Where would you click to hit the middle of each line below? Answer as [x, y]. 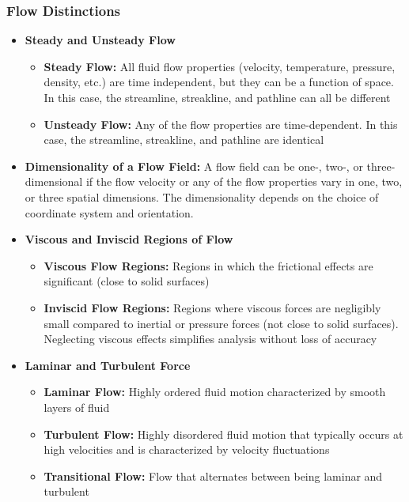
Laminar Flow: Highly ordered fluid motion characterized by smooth [215, 392]
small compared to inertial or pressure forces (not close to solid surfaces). [221, 323]
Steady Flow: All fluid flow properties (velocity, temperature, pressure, [220, 66]
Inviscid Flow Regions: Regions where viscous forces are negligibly [212, 307]
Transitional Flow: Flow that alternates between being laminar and [213, 476]
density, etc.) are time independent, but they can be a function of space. [219, 82]
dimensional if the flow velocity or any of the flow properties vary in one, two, [214, 181]
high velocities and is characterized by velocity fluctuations [187, 449]
